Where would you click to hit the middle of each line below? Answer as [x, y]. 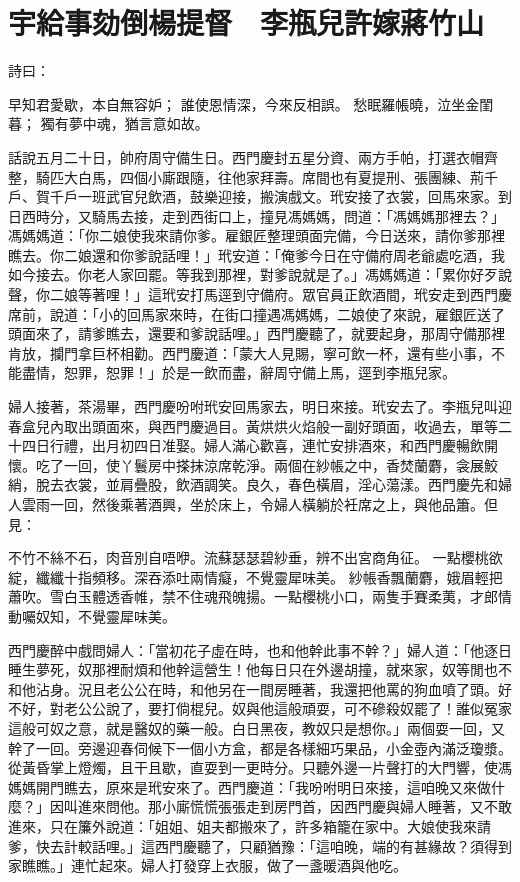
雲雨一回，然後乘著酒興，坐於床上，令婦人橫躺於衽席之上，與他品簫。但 [259, 504]
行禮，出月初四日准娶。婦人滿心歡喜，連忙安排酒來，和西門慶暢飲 [266, 445]
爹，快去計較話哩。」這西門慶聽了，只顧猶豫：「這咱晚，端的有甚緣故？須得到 [260, 845]
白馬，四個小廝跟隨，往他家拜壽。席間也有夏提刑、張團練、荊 [280, 176]
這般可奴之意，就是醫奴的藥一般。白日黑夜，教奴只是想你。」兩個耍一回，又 [256, 727]
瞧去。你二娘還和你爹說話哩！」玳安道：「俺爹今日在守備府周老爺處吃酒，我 [256, 254]
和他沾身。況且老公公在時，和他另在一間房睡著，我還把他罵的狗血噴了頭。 [253, 688]
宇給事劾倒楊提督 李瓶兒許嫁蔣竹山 [246, 22]
